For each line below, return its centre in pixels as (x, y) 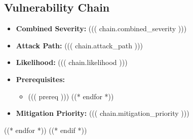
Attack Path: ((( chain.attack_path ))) (79, 45)
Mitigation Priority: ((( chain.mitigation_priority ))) (103, 113)
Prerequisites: (41, 79)
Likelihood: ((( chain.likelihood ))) (72, 62)
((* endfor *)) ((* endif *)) (46, 130)
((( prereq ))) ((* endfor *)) (71, 96)
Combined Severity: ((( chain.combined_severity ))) (101, 28)
